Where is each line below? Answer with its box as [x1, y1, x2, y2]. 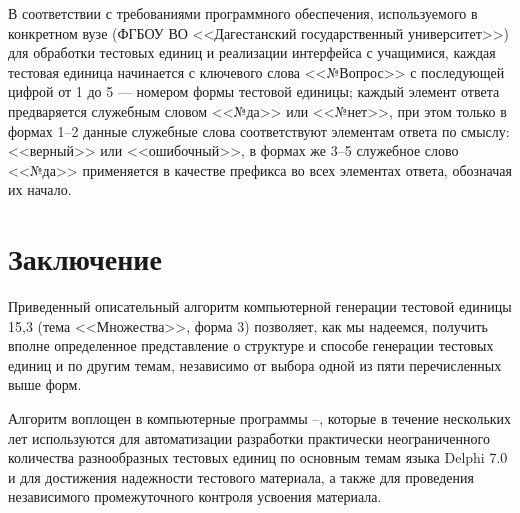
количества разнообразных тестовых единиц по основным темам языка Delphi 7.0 [8, 447, 508, 468]
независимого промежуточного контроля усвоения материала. [8, 486, 382, 507]
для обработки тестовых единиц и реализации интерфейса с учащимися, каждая [8, 42, 496, 63]
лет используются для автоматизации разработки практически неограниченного [8, 427, 490, 448]
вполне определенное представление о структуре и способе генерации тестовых [8, 335, 494, 356]
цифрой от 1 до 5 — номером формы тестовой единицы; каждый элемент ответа [8, 81, 500, 102]
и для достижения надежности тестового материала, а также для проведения [8, 466, 474, 487]
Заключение [8, 238, 162, 279]
